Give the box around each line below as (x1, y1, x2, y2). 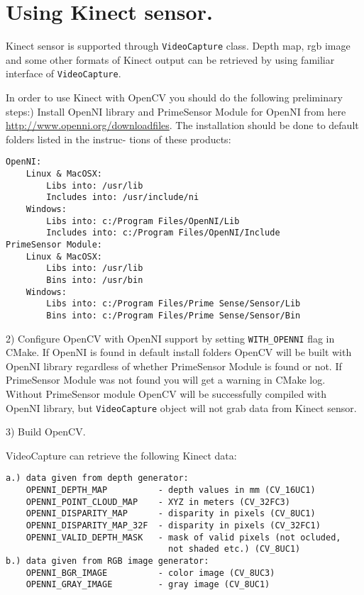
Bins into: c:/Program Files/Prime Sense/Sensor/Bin (46, 310, 301, 321)
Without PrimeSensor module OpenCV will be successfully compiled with (6, 387, 327, 401)
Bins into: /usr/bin (46, 274, 143, 285)
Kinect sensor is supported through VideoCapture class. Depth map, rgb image (6, 38, 351, 53)
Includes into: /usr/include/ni (46, 192, 199, 203)
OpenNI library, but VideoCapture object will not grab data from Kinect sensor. (6, 400, 357, 415)
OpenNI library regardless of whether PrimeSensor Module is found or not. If (6, 358, 342, 373)
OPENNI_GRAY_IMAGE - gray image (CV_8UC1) (26, 579, 270, 590)
